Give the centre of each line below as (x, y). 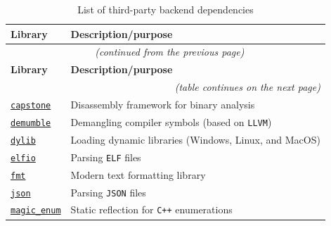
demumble (31, 123)
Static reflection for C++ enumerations (151, 209)
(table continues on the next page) (247, 87)
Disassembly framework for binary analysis (163, 104)
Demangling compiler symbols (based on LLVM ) (171, 121)
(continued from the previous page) (170, 52)
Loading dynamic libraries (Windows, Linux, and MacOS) (195, 139)
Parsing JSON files (108, 192)
